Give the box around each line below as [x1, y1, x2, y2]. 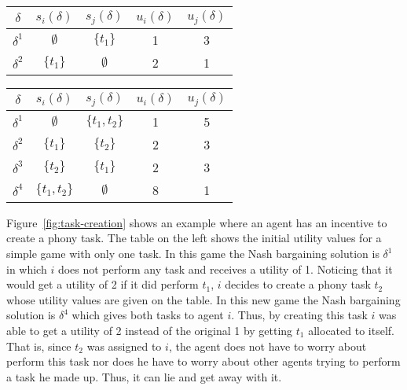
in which [6, 260, 47, 277]
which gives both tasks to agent [71, 307, 224, 323]
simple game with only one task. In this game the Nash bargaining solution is [6, 245, 379, 262]
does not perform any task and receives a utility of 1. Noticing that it [57, 260, 393, 277]
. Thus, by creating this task [231, 307, 368, 323]
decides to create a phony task [225, 276, 371, 292]
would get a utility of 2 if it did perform [6, 276, 199, 292]
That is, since [6, 337, 71, 354]
